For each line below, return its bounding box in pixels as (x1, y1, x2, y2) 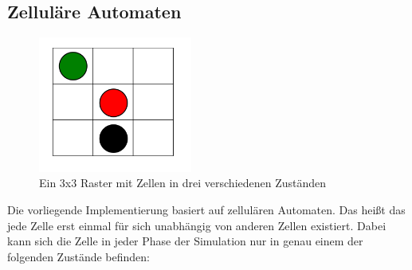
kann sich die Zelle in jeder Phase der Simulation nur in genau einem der (7, 233, 363, 249)
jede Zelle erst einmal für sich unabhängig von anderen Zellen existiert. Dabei (7, 217, 386, 233)
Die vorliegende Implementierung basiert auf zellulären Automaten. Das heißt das (7, 201, 406, 217)
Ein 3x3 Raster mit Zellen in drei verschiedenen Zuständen (39, 174, 327, 191)
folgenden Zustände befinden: (7, 248, 151, 264)
